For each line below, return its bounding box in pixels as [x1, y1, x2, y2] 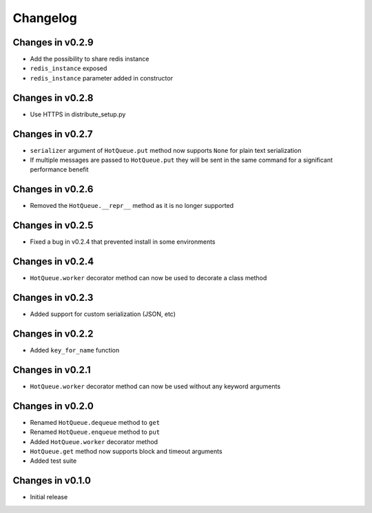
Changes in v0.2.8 [12, 92, 94, 103]
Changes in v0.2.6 [12, 183, 94, 196]
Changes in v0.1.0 [12, 475, 91, 487]
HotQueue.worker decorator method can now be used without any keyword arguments [30, 382, 281, 390]
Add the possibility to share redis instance [30, 55, 149, 63]
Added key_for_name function [30, 346, 120, 354]
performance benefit [30, 165, 89, 174]
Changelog [12, 10, 77, 25]
